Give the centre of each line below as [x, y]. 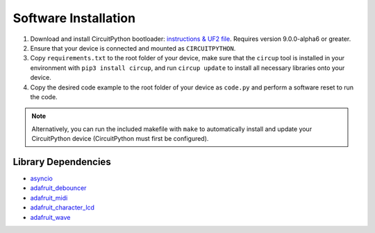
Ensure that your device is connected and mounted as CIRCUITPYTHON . [133, 48]
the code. [44, 96]
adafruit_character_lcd [62, 207]
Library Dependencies [62, 162]
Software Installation [74, 18]
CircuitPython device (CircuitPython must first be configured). [120, 139]
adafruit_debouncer [58, 188]
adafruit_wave [50, 217]
